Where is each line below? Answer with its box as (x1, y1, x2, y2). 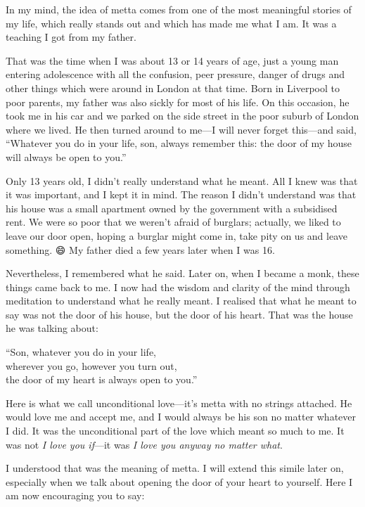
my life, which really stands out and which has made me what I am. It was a (6, 15, 337, 30)
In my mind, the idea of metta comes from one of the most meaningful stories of (6, 2, 352, 16)
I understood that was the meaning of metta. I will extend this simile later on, (6, 461, 344, 475)
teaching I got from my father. (6, 30, 136, 44)
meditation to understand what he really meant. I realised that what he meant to (6, 293, 357, 308)
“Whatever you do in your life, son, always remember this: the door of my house (6, 136, 352, 150)
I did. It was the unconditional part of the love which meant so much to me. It (6, 423, 345, 438)
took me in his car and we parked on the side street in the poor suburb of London (6, 108, 359, 123)
